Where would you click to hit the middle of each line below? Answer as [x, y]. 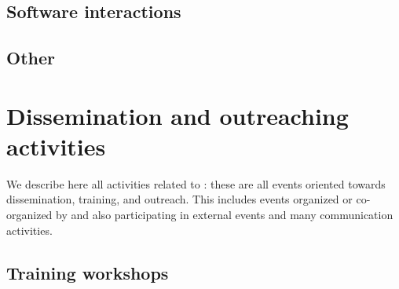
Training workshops [88, 272]
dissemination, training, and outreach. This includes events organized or [179, 199]
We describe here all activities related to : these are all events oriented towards [196, 183]
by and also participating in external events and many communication [225, 215]
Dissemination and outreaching [178, 115]
